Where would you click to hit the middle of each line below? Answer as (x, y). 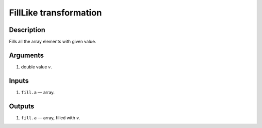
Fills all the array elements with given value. (53, 42)
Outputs (22, 106)
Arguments (26, 55)
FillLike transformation (55, 13)
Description (27, 30)
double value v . (37, 67)
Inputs (19, 81)
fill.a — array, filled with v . (51, 118)
